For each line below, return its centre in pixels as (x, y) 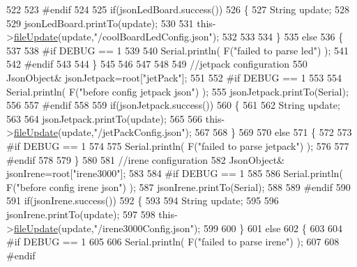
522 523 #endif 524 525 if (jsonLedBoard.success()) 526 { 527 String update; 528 (178, 9)
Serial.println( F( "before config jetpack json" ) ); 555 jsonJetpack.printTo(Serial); (177, 91)
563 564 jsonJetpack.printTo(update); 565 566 (105, 118)
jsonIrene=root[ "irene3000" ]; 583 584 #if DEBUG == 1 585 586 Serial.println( (175, 173)
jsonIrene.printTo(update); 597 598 (81, 214)
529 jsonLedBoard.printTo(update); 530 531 (100, 23)
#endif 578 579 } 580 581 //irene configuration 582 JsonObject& (145, 159)
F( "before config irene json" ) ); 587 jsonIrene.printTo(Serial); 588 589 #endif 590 (178, 186)
